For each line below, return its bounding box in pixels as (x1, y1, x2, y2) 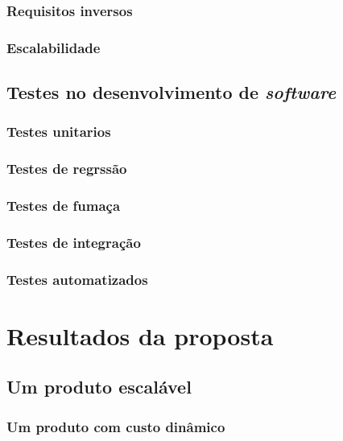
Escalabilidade (6, 37, 101, 57)
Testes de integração (6, 232, 141, 252)
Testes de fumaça (6, 196, 121, 216)
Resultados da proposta (6, 319, 274, 352)
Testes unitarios (6, 122, 111, 142)
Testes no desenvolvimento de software (6, 80, 337, 105)
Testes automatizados (6, 269, 148, 289)
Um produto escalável (6, 374, 192, 399)
